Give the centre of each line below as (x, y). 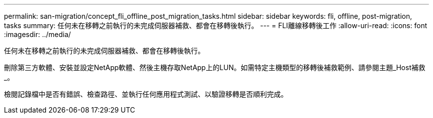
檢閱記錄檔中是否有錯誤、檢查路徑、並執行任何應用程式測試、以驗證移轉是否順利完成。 (146, 94)
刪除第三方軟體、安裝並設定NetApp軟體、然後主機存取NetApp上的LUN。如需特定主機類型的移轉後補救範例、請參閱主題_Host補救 (215, 67)
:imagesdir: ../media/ (38, 34)
